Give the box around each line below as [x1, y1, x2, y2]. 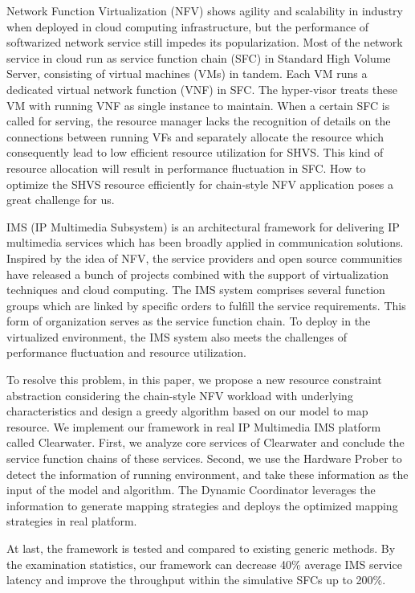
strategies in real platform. [6, 513, 137, 530]
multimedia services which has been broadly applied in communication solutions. [6, 234, 404, 251]
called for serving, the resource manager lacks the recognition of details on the [6, 112, 391, 129]
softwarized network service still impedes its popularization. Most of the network [6, 34, 403, 51]
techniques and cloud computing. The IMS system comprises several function [6, 281, 385, 298]
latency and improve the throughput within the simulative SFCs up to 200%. [6, 571, 386, 588]
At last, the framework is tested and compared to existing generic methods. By [6, 540, 396, 556]
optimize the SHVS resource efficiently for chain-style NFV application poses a [6, 175, 394, 192]
